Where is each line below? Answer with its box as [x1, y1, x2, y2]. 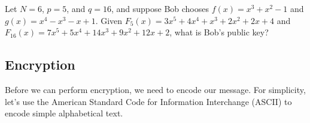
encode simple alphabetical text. [5, 107, 123, 119]
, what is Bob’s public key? [169, 26, 269, 38]
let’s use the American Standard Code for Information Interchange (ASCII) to [5, 95, 292, 107]
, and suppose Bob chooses [111, 2, 209, 14]
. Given [95, 14, 123, 26]
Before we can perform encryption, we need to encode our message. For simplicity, [5, 83, 306, 95]
